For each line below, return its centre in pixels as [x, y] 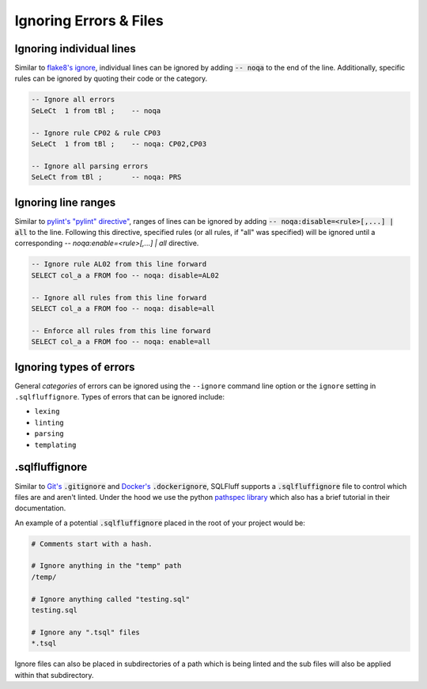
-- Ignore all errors [73, 100]
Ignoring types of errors [75, 367]
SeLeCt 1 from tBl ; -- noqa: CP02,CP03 [119, 144]
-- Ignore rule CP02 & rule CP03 [96, 133]
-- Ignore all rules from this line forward [119, 297]
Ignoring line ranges [65, 202]
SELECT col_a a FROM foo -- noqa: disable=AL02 [125, 275]
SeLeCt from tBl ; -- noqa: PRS [106, 177]
